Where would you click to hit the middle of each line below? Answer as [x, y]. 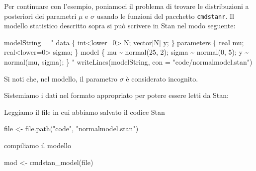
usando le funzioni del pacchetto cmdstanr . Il [165, 16]
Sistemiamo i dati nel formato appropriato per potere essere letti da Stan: [116, 95]
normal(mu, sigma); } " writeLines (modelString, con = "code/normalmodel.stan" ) [128, 62]
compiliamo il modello [38, 145]
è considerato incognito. [162, 78]
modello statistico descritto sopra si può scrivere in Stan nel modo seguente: [120, 26]
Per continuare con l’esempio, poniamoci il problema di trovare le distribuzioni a [127, 6]
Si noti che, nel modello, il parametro [61, 78]
